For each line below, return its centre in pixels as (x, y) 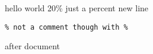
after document (32, 46)
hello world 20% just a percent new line (77, 8)
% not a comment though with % (66, 27)
